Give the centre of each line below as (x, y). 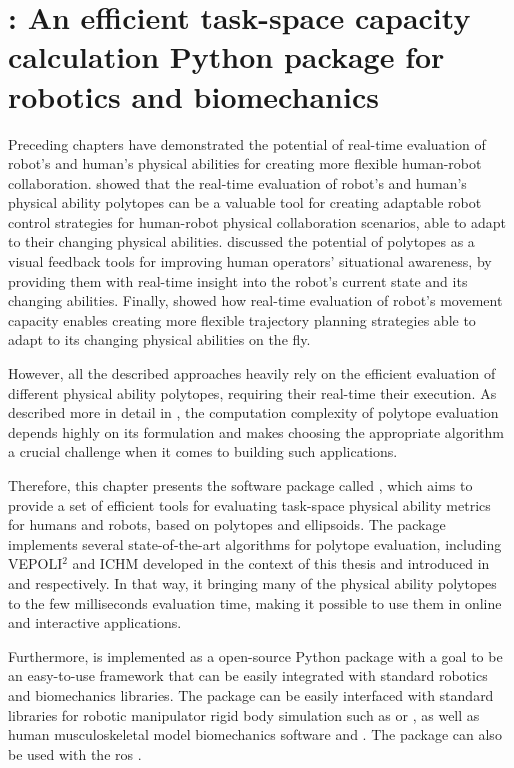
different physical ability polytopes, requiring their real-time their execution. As (252, 392)
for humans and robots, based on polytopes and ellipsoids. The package (227, 524)
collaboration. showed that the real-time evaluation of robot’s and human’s (237, 182)
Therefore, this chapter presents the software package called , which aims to (240, 485)
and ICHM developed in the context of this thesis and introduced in (281, 563)
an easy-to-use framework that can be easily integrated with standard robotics (248, 675)
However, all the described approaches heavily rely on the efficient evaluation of (252, 373)
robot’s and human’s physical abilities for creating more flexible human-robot (245, 163)
